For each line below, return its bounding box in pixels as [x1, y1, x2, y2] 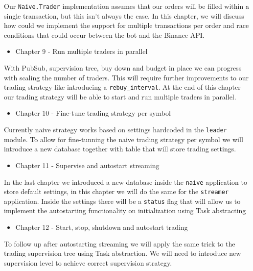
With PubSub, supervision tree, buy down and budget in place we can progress [4, 63, 242, 73]
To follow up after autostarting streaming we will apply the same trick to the [4, 238, 235, 248]
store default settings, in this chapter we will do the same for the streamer [4, 186, 229, 197]
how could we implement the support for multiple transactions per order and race [4, 20, 249, 30]
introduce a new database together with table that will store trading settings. [4, 144, 236, 154]
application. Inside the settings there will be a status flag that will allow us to [4, 196, 241, 206]
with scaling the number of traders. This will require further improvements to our [4, 72, 249, 82]
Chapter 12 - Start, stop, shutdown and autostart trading [15, 222, 188, 232]
